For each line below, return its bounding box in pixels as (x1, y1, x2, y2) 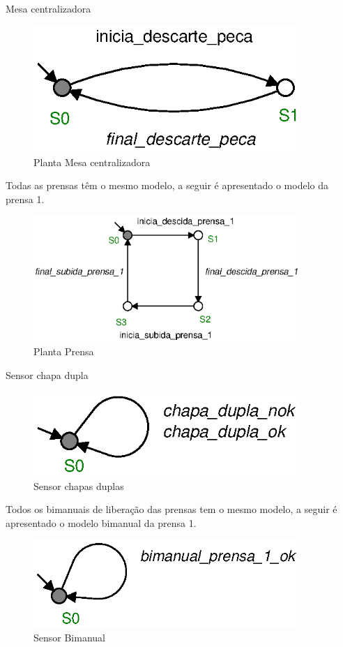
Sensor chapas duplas (33, 478, 124, 493)
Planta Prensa (33, 344, 94, 359)
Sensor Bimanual (33, 630, 105, 644)
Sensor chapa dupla (6, 367, 89, 382)
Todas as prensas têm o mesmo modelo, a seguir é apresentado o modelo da (6, 178, 328, 193)
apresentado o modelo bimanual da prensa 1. (6, 515, 197, 530)
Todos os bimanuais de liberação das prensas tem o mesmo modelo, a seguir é (6, 502, 337, 516)
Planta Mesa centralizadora (33, 154, 151, 169)
